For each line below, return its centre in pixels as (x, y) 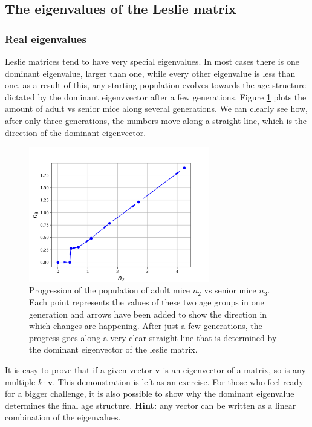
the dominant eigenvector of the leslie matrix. (113, 349)
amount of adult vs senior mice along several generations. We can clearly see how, (156, 109)
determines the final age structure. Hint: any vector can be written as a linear (151, 405)
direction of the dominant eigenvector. (76, 132)
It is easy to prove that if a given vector (79, 369)
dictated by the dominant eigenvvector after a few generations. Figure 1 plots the (156, 96)
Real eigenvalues (46, 38)
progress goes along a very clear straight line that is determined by (153, 337)
